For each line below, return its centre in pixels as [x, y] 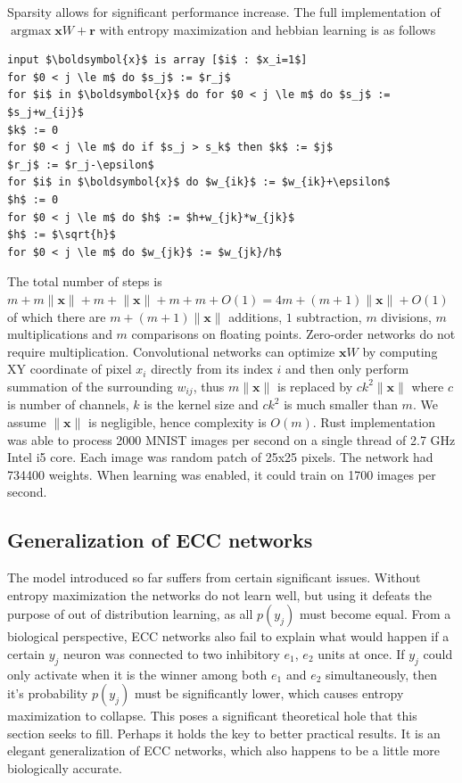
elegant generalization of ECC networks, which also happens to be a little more [224, 750]
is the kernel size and [201, 404]
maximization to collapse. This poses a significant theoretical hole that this [212, 716]
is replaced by [315, 386]
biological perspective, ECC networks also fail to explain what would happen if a [228, 636]
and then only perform [347, 369]
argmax [31, 31]
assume [27, 421]
